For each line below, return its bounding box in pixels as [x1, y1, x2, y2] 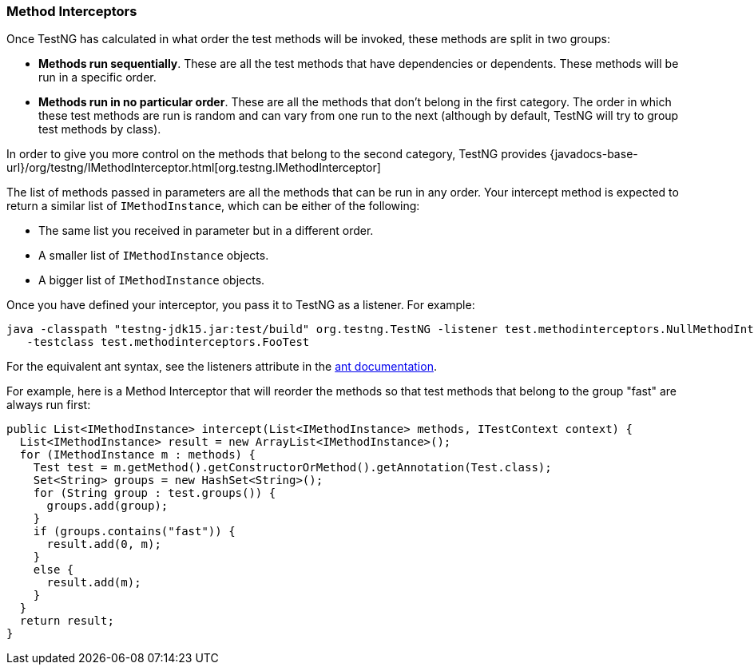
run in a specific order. [38, 70, 157, 85]
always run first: [6, 398, 91, 412]
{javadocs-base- [550, 147, 638, 161]
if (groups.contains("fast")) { [33, 525, 236, 538]
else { [33, 563, 74, 577]
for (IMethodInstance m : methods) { [19, 448, 256, 462]
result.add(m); [46, 576, 141, 590]
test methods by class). [38, 122, 161, 137]
